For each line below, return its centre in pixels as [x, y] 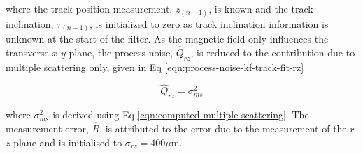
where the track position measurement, [89, 8]
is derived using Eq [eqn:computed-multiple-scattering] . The [181, 115]
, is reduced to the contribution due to [273, 52]
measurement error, [47, 129]
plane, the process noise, [121, 52]
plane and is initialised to [68, 142]
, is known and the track [261, 8]
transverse [27, 52]
